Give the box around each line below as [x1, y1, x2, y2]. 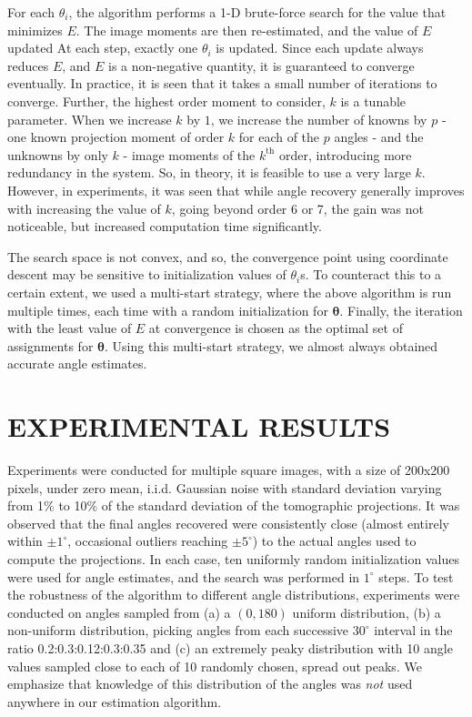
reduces [7, 56, 49, 75]
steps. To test [378, 567, 454, 586]
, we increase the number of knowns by [210, 109, 427, 128]
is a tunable [340, 91, 407, 110]
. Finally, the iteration [339, 300, 463, 319]
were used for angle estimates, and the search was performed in [7, 567, 360, 586]
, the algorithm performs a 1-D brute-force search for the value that [68, 3, 447, 21]
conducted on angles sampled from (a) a [7, 602, 231, 621]
